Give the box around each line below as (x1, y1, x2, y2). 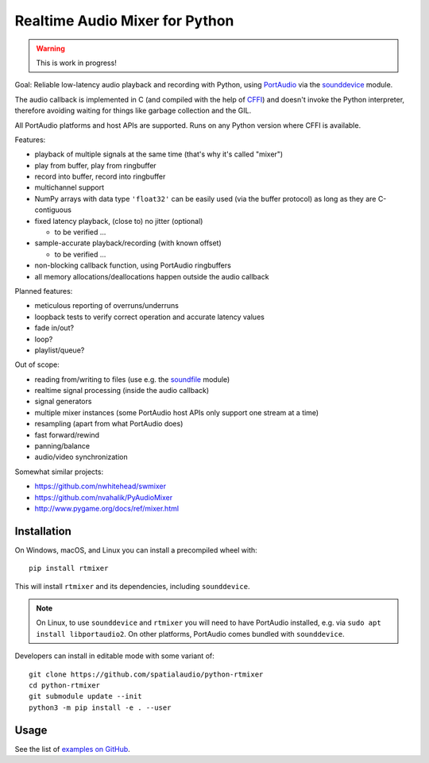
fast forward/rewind (34, 430, 99, 440)
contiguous (34, 205, 71, 214)
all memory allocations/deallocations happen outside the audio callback (34, 272, 269, 281)
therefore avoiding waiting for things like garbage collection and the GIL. (14, 106, 252, 115)
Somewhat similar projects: (14, 467, 103, 476)
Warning (36, 44, 65, 53)
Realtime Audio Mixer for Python (14, 12, 234, 29)
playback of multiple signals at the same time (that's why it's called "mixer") (34, 149, 284, 159)
